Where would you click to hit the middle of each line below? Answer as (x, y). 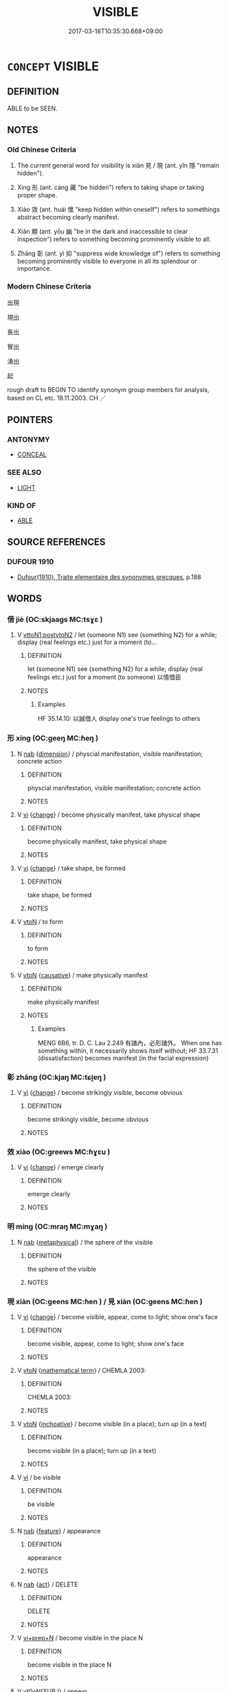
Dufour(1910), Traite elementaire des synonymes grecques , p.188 (109, 576)
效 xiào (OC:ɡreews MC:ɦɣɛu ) (59, 1151)
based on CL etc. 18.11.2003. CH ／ (57, 398)
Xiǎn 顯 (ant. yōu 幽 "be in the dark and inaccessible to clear (102, 231)
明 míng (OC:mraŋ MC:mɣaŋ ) (57, 1227)
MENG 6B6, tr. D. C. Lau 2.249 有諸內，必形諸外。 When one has (130, 1042)
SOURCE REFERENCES (56, 542)
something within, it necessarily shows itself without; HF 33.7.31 (128, 1051)
